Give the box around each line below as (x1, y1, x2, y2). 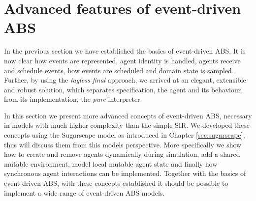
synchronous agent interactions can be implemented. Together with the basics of (4, 168, 246, 178)
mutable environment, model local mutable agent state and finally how (4, 158, 218, 169)
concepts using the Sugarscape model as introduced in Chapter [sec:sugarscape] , (4, 130, 245, 140)
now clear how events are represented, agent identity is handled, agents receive (4, 55, 241, 65)
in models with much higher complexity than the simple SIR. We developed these (4, 120, 250, 130)
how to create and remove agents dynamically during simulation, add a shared (4, 149, 240, 159)
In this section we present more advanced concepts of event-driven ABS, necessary (4, 110, 252, 120)
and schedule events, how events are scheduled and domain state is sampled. (4, 65, 234, 75)
